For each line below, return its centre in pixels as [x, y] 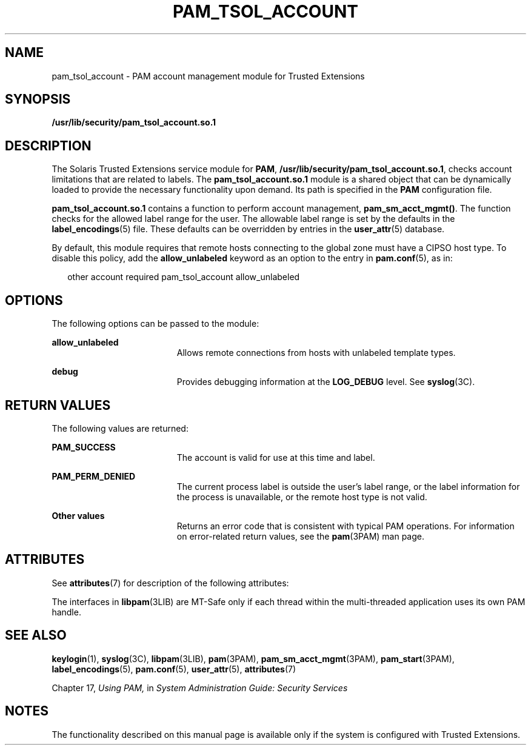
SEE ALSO [36, 635]
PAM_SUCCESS [84, 447]
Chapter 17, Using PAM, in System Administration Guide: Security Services [200, 688]
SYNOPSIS [38, 99]
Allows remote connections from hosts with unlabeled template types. [316, 353]
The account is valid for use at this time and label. [276, 457]
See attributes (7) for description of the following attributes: [170, 583]
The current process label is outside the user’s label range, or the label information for [348, 486]
